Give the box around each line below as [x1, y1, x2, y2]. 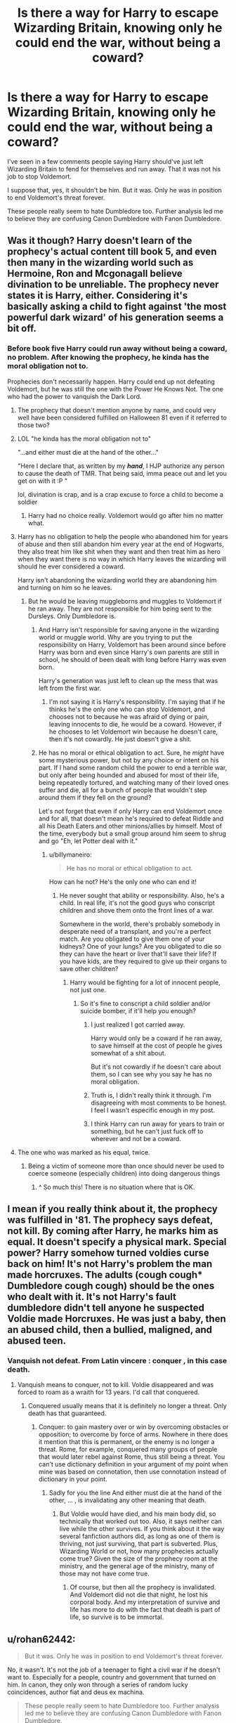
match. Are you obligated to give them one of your [59, 935, 205, 943]
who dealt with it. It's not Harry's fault [7, 1291, 177, 1303]
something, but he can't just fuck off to [91, 1126, 204, 1136]
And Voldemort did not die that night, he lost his [70, 1590, 209, 1599]
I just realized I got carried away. [91, 1020, 185, 1029]
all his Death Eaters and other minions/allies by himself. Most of [38, 821, 223, 830]
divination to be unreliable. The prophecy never [7, 279, 219, 291]
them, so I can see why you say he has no [91, 1069, 212, 1078]
